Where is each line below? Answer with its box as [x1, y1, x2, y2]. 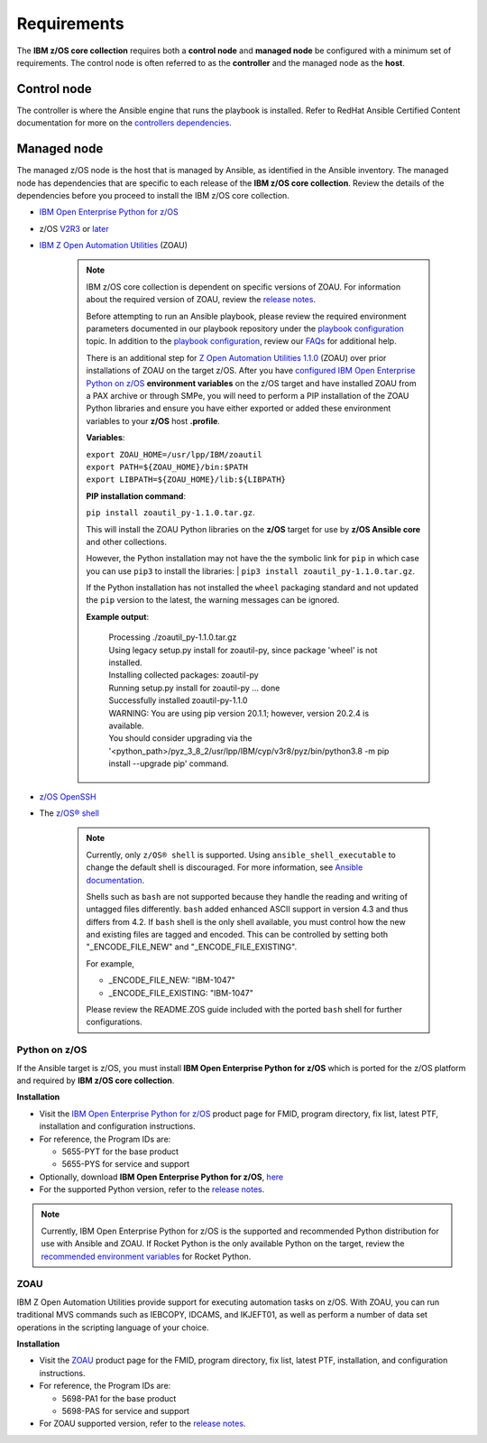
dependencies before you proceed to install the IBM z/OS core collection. [16, 190, 290, 200]
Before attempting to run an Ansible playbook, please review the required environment [86, 310, 407, 321]
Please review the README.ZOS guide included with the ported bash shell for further [86, 1004, 403, 1015]
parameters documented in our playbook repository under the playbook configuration [86, 323, 405, 334]
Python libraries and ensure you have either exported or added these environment [86, 402, 391, 414]
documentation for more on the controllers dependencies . [16, 117, 232, 128]
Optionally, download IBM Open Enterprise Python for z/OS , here [39, 1171, 284, 1182]
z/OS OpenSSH [39, 791, 96, 802]
